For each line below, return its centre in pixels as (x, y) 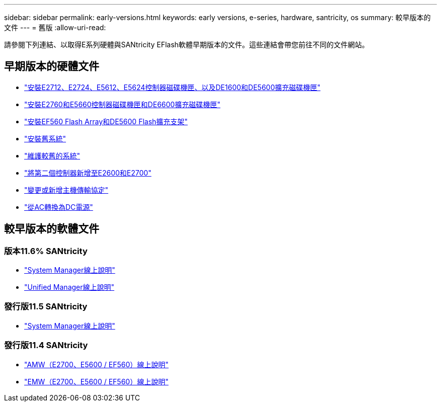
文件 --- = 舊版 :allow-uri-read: (55, 27)
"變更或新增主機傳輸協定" (66, 190)
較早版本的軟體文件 (52, 229)
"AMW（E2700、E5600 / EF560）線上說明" (96, 364)
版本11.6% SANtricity (46, 251)
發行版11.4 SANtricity (46, 345)
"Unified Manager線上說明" (69, 287)
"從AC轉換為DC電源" (59, 207)
